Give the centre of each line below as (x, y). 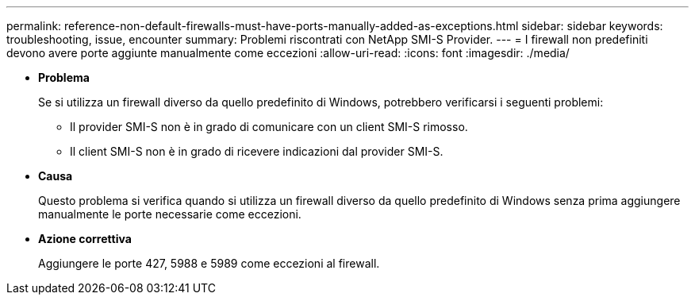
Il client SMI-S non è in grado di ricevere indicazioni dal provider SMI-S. (257, 151)
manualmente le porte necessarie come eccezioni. (170, 214)
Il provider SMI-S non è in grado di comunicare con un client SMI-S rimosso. (269, 127)
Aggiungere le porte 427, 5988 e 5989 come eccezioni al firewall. (209, 263)
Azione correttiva (85, 239)
